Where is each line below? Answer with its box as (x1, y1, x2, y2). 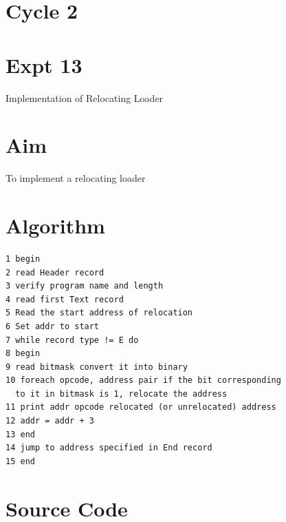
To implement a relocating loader (5, 171, 146, 185)
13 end (5, 429, 35, 439)
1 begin (5, 253, 41, 264)
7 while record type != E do (5, 335, 139, 345)
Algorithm (5, 211, 105, 239)
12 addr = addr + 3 (5, 416, 94, 426)
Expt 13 (5, 50, 82, 79)
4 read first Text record (5, 294, 124, 304)
